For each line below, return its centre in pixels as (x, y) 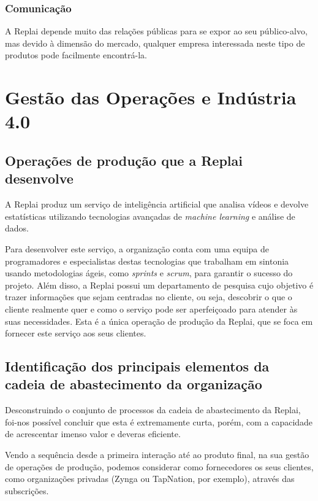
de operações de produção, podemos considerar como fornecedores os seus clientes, (159, 466)
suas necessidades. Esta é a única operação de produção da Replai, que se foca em (159, 321)
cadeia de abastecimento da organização (134, 384)
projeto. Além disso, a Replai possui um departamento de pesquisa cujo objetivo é (159, 285)
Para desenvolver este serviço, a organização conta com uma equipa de (137, 248)
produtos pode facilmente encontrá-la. (76, 55)
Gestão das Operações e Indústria (151, 97)
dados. (17, 228)
